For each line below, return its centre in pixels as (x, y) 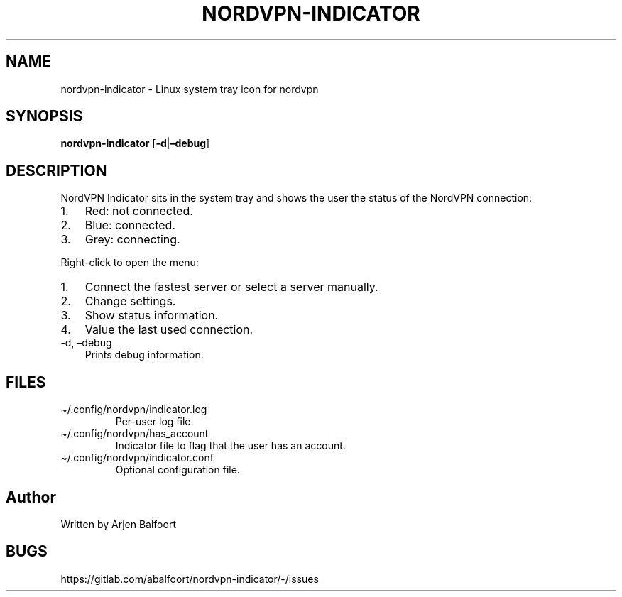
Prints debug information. (144, 355)
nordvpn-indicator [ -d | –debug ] (135, 143)
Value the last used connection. (169, 330)
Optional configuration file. (178, 470)
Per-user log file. (154, 422)
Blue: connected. (130, 225)
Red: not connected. (139, 211)
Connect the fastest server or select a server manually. (231, 287)
